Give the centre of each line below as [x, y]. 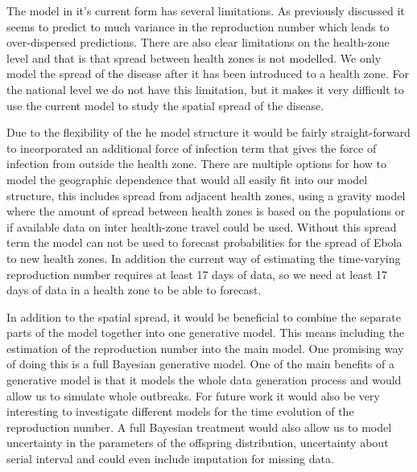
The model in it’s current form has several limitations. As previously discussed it [206, 10]
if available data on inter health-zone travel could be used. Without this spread [202, 226]
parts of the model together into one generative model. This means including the [206, 332]
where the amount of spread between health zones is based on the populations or [206, 211]
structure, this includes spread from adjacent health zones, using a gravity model [206, 195]
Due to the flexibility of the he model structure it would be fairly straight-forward [208, 132]
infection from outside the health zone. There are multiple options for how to [197, 164]
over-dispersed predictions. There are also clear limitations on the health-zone [198, 42]
